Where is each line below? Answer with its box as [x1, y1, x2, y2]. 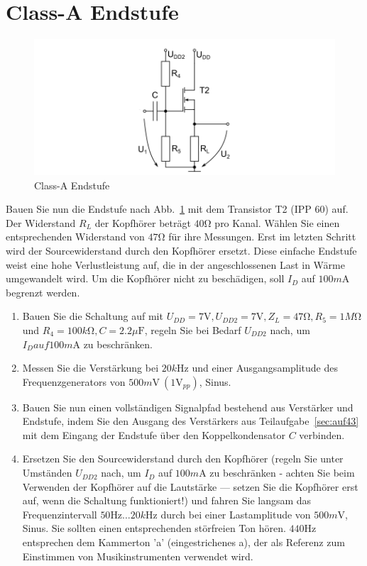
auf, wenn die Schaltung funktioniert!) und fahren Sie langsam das [22, 493, 312, 508]
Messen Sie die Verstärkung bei [22, 360, 159, 375]
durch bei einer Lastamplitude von [160, 506, 311, 521]
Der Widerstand [6, 215, 76, 230]
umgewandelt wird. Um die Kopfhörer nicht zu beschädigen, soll [6, 271, 285, 286]
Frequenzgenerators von [22, 374, 126, 389]
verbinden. [299, 427, 345, 442]
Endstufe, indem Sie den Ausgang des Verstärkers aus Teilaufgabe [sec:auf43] [22, 414, 359, 428]
